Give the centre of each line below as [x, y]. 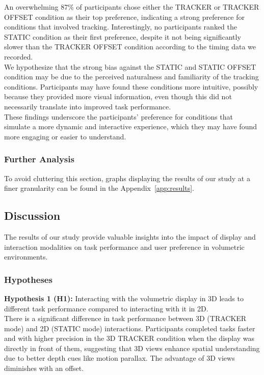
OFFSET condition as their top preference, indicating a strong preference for [124, 17]
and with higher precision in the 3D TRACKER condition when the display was [129, 338]
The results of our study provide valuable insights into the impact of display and [130, 236]
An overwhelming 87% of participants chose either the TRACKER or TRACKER [132, 7]
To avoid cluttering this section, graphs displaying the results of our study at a [127, 178]
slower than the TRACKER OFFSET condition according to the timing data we [130, 47]
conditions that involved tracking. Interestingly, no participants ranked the [121, 27]
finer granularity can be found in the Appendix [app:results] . [99, 188]
